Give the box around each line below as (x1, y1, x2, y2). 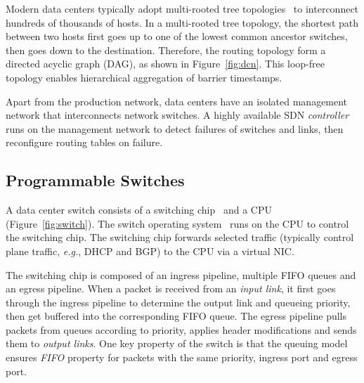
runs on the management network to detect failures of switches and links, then (6, 121, 344, 136)
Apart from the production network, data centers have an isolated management (6, 93, 348, 108)
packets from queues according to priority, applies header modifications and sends (6, 322, 357, 337)
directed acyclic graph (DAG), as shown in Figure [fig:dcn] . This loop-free (6, 56, 325, 71)
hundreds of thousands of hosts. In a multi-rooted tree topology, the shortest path (6, 15, 359, 30)
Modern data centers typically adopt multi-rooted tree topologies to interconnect (6, 1, 359, 15)
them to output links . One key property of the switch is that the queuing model (6, 336, 348, 351)
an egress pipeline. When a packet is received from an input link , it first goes (6, 281, 336, 296)
